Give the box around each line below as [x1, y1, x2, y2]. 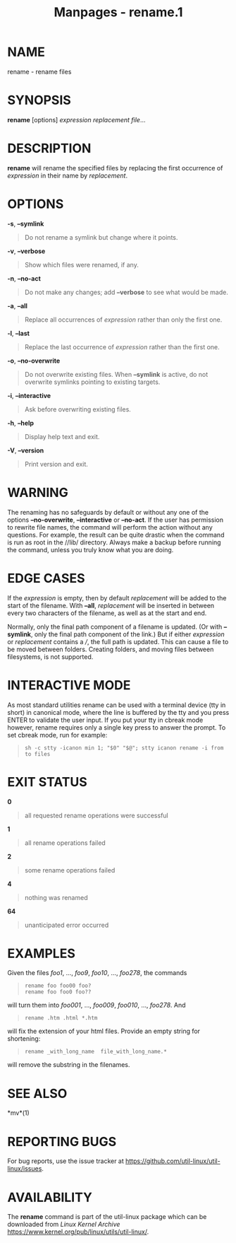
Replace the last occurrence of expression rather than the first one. [24, 342, 220, 351]
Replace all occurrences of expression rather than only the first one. [24, 315, 223, 324]
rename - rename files [7, 67, 72, 76]
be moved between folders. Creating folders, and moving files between [7, 645, 214, 653]
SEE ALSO [7, 1085, 68, 1102]
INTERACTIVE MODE [7, 677, 131, 693]
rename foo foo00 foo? [24, 982, 92, 990]
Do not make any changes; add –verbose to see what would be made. [24, 288, 229, 296]
